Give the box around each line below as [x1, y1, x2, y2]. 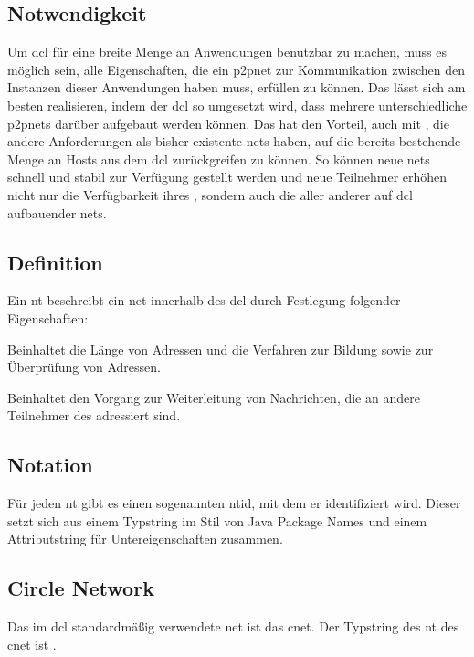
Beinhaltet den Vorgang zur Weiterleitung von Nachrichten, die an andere [7, 387, 420, 407]
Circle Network [7, 574, 154, 602]
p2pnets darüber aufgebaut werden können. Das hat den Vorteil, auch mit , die [7, 113, 449, 132]
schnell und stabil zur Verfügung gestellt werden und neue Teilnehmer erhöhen [7, 167, 448, 186]
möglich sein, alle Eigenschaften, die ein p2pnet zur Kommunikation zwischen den [7, 59, 465, 79]
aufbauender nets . [7, 203, 107, 222]
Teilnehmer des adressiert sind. [7, 406, 181, 425]
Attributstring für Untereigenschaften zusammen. [7, 529, 283, 548]
